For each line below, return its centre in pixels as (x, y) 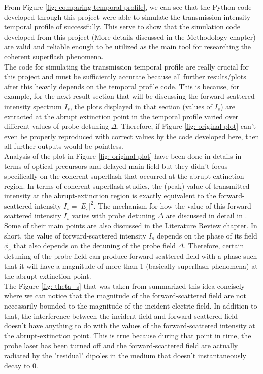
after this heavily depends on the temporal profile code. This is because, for (122, 86)
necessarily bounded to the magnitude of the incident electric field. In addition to (131, 306)
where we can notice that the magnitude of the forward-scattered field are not (125, 296)
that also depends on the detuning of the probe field (94, 245)
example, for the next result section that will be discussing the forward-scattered (129, 96)
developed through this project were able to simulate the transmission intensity (127, 16)
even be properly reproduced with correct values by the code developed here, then (132, 136)
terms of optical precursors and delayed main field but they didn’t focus (116, 166)
